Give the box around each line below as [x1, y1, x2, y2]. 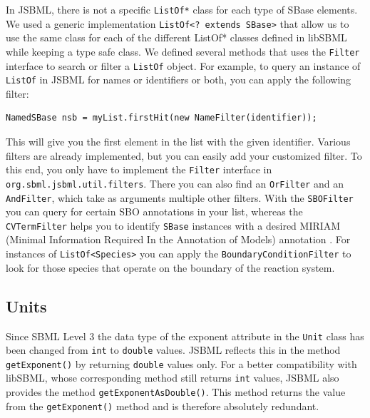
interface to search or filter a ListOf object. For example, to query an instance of [6, 58, 361, 73]
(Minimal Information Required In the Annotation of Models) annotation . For [6, 232, 351, 247]
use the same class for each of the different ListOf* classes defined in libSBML [6, 30, 347, 45]
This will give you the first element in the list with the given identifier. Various [6, 134, 351, 149]
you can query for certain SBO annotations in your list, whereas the [6, 204, 303, 219]
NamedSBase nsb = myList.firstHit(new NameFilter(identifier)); [6, 113, 317, 123]
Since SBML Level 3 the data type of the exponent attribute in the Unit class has [6, 328, 364, 343]
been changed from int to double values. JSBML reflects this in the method [6, 342, 341, 357]
